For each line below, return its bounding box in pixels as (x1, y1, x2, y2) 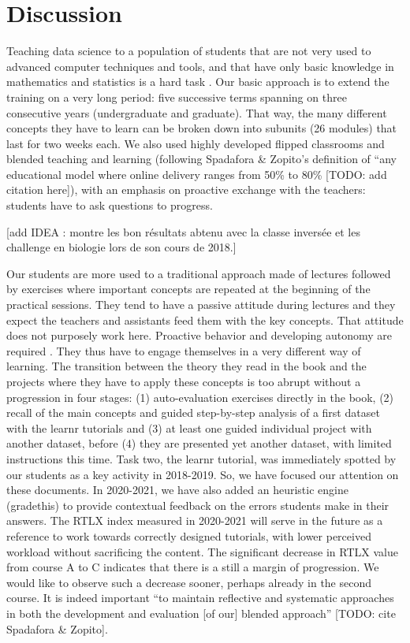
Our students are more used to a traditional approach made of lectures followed (6, 265, 391, 281)
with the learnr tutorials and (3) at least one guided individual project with (6, 419, 372, 436)
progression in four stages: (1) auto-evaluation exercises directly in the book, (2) (6, 388, 394, 405)
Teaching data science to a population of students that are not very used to (6, 43, 371, 59)
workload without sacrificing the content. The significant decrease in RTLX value (6, 543, 398, 559)
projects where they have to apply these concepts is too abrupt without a (6, 374, 361, 389)
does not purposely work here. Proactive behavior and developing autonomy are (6, 327, 393, 344)
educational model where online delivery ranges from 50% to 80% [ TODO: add (6, 165, 387, 182)
